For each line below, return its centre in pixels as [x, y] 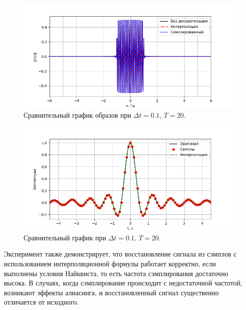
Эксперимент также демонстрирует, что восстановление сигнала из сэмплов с [120, 254]
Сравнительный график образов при [77, 115]
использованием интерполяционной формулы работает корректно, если [110, 263]
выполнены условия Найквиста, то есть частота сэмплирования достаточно [116, 273]
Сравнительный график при [65, 237]
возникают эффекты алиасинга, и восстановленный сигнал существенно [111, 292]
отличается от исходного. [41, 302]
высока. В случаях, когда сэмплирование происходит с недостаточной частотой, [123, 283]
